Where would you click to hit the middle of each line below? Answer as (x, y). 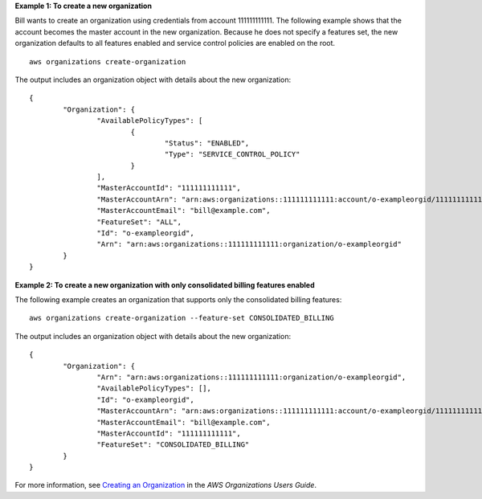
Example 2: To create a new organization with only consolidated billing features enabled (165, 284)
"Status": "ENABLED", (207, 143)
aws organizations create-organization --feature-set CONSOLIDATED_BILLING (182, 318)
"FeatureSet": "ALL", (139, 222)
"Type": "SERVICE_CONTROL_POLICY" (232, 154)
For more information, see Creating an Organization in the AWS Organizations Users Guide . (166, 485)
